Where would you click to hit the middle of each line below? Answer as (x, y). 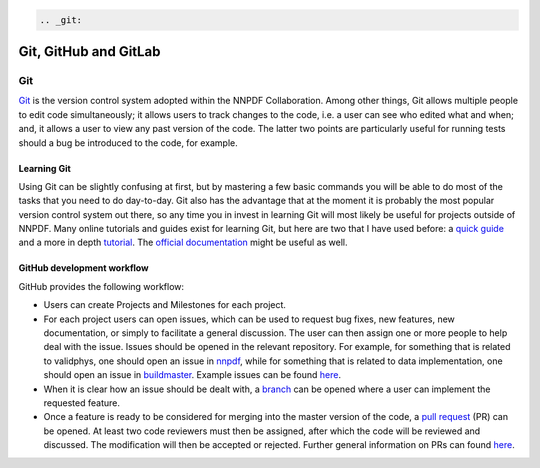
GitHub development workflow (83, 268)
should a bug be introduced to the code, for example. (128, 142)
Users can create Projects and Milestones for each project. (165, 305)
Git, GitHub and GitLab (89, 51)
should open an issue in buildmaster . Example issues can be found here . (192, 375)
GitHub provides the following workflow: (101, 286)
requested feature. (81, 402)
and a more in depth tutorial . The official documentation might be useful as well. (183, 242)
